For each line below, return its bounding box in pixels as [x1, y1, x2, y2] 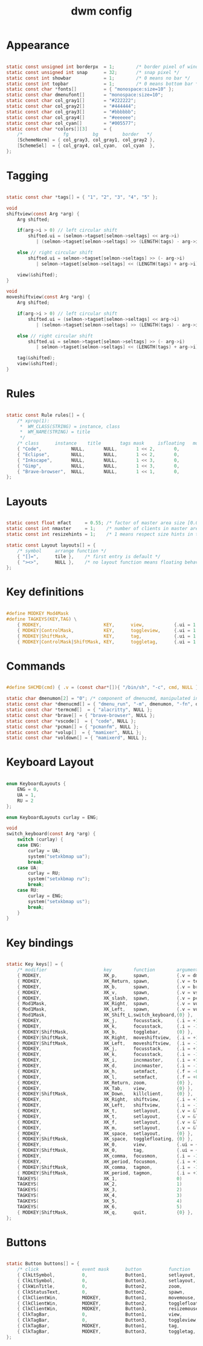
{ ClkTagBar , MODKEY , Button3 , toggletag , [17, 1328, 196, 1334]
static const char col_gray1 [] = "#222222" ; [6, 98, 137, 104]
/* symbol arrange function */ [17, 548, 107, 554]
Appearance [6, 38, 70, 52]
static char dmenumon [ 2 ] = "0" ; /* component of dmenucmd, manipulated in [6, 696, 199, 702]
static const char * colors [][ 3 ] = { [6, 126, 112, 132]
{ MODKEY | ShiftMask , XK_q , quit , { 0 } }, [17, 1209, 193, 1216]
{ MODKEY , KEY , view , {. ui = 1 [17, 622, 196, 628]
